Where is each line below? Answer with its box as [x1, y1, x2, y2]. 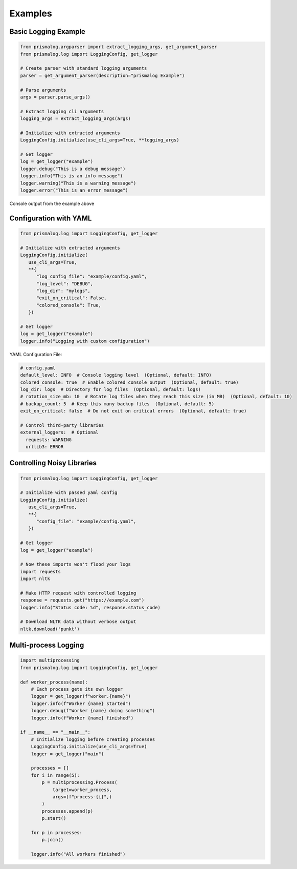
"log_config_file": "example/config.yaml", [36, 274, 147, 279]
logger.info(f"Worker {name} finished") [31, 715, 134, 721]
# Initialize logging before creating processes [31, 736, 155, 742]
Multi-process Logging [9, 641, 84, 650]
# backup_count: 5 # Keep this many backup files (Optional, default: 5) [20, 401, 215, 407]
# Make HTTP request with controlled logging [20, 590, 136, 596]
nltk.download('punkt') [20, 626, 80, 632]
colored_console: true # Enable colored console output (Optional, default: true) [20, 379, 239, 385]
